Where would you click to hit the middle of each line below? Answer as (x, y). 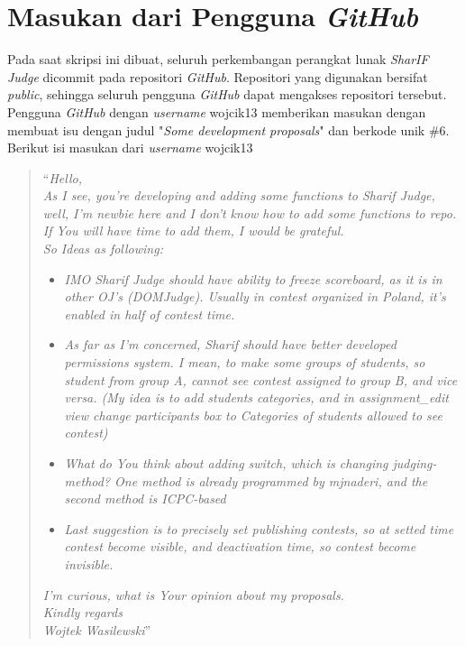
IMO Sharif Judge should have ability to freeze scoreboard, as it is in (253, 278)
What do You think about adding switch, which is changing (226, 463)
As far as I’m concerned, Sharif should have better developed (230, 344)
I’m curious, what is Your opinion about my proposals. (193, 594)
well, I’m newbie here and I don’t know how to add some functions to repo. (250, 212)
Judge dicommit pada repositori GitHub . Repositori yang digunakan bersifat (218, 76)
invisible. (89, 563)
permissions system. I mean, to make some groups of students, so (245, 362)
